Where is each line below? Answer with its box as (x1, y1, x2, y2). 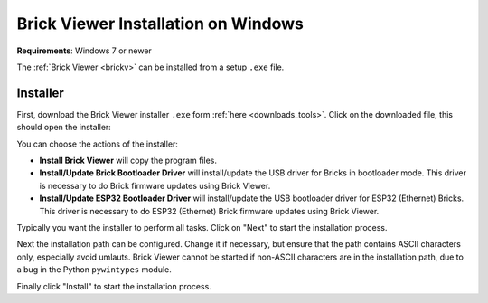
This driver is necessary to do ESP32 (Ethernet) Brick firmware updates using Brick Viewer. (39, 205, 380, 216)
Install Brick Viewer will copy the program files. (39, 155, 217, 166)
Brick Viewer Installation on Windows (16, 14, 305, 33)
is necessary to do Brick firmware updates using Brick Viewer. (39, 180, 271, 191)
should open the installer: (16, 122, 112, 133)
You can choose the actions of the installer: (16, 138, 178, 149)
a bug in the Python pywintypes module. (16, 264, 172, 275)
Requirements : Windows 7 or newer (16, 45, 153, 56)
